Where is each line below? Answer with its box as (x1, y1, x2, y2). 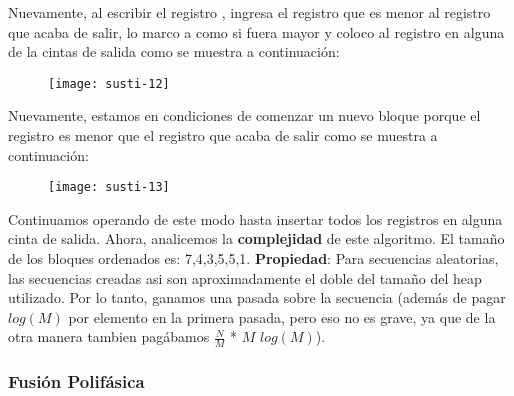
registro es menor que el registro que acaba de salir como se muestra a (8, 125, 438, 146)
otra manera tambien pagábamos (8, 326, 210, 347)
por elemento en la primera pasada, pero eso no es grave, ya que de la (68, 306, 496, 327)
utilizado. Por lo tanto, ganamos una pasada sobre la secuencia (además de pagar (8, 287, 506, 308)
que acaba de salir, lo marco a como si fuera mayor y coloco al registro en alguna (8, 21, 505, 42)
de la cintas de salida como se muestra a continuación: (8, 41, 340, 62)
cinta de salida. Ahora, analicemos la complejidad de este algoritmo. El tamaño (8, 228, 505, 249)
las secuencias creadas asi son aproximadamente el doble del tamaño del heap (8, 267, 482, 288)
